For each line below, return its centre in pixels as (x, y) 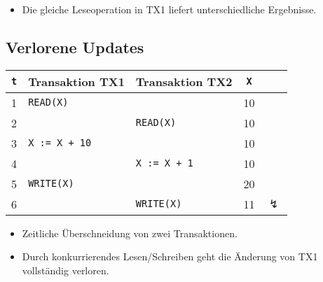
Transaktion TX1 (76, 81)
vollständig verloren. (66, 270)
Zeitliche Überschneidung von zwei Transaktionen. (130, 233)
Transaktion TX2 (184, 81)
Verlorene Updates (75, 47)
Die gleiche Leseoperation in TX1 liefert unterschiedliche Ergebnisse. (169, 9)
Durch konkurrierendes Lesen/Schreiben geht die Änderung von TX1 (170, 256)
